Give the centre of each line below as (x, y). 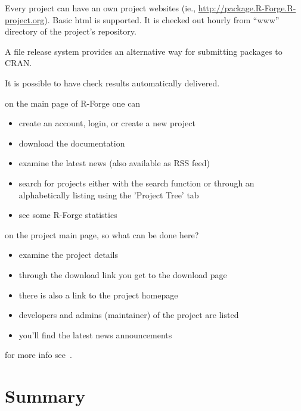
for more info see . (38, 355)
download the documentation (72, 143)
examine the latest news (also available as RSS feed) (114, 163)
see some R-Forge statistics (68, 215)
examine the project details (68, 255)
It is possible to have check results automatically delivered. (112, 82)
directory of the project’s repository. (71, 31)
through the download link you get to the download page (123, 274)
